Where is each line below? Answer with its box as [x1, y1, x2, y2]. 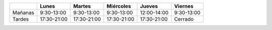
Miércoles [106, 3, 131, 9]
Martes [73, 3, 91, 9]
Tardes [12, 16, 29, 22]
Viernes [174, 3, 194, 9]
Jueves [140, 3, 158, 9]
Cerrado [174, 16, 194, 22]
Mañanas [12, 9, 35, 16]
